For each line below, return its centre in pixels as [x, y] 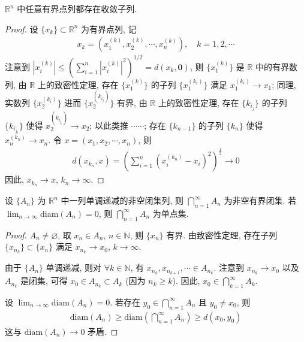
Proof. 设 [22, 28]
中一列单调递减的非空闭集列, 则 [122, 200]
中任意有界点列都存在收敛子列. [77, 8]
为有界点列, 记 [109, 28]
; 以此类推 [109, 125]
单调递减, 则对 [74, 267]
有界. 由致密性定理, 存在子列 [222, 234]
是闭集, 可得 [44, 281]
